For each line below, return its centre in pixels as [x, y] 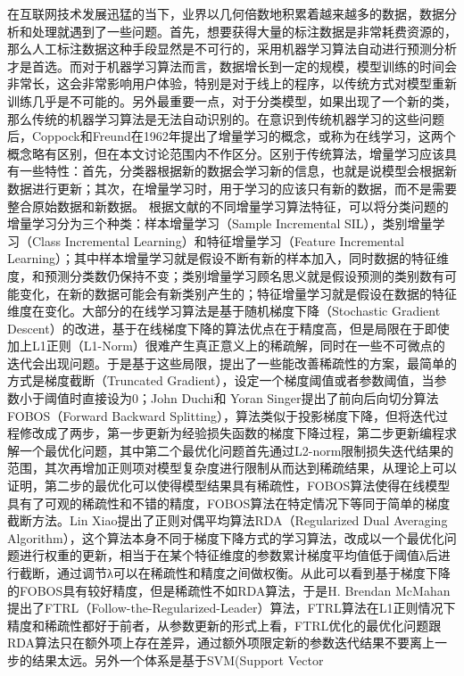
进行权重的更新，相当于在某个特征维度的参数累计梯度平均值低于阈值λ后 [228, 555]
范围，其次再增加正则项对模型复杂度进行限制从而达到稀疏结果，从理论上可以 [232, 468]
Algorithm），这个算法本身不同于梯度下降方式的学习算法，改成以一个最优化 [226, 537]
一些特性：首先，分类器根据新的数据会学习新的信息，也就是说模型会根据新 [238, 171]
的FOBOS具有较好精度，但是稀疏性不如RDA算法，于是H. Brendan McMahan [229, 590]
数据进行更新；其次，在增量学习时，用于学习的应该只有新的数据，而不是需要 [232, 188]
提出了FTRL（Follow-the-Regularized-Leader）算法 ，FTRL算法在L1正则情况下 [232, 608]
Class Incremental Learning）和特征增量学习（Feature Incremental [218, 240]
